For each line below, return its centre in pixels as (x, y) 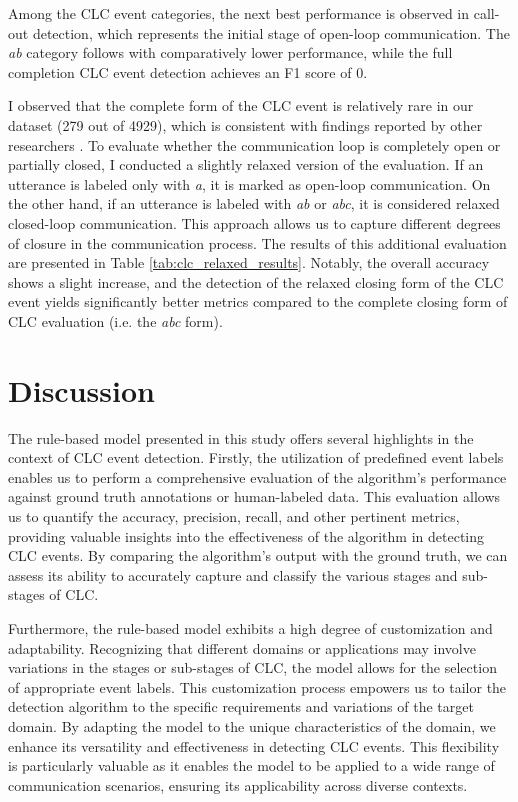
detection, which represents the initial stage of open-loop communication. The (271, 32)
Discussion (81, 389)
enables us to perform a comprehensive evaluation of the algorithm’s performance (257, 476)
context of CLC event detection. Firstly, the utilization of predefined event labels (256, 457)
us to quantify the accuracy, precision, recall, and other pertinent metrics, (234, 516)
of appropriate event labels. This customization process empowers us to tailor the (257, 686)
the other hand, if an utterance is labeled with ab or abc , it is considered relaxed (254, 203)
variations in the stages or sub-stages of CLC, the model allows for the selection (252, 667)
